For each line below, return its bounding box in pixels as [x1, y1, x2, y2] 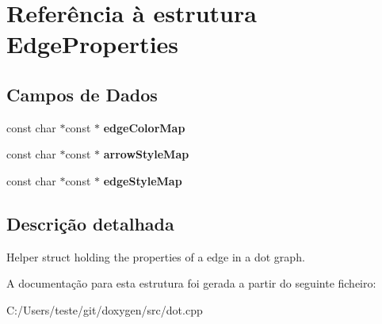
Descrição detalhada [6, 211, 174, 235]
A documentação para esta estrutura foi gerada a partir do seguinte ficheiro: [6, 275, 376, 292]
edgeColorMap [103, 119, 185, 135]
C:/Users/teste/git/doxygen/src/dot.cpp [6, 301, 203, 318]
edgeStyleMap [103, 172, 182, 189]
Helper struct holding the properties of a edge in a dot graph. [6, 248, 305, 265]
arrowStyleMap [103, 146, 189, 162]
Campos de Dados [6, 82, 158, 106]
